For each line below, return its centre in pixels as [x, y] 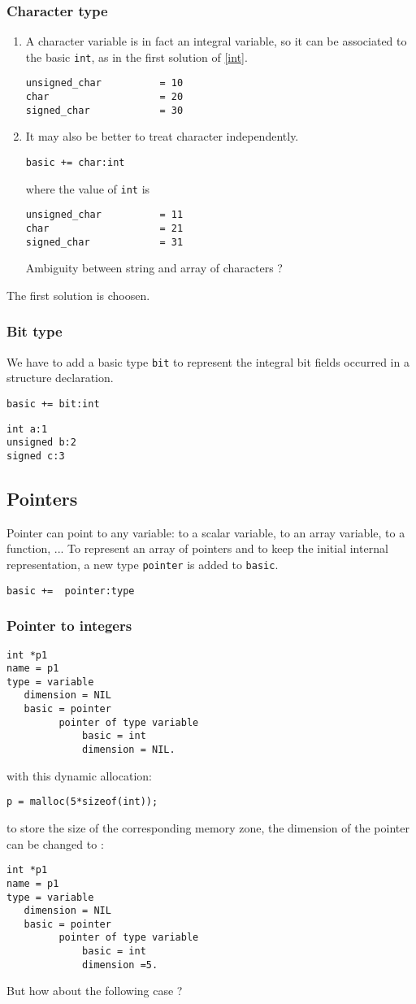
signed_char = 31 [104, 242]
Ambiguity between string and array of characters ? [154, 268]
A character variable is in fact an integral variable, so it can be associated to [216, 41]
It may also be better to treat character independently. [162, 136]
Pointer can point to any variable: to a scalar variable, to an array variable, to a [206, 532]
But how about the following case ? [95, 991]
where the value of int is [88, 188]
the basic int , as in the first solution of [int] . [136, 57]
